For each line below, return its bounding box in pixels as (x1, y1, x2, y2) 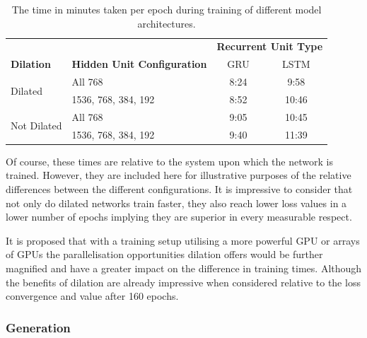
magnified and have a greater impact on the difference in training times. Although (6, 260, 362, 275)
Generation (6, 318, 71, 336)
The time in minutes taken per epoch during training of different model (11, 2, 322, 16)
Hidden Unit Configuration (71, 57, 207, 71)
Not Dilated (11, 118, 62, 133)
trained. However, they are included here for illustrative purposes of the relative (6, 168, 351, 182)
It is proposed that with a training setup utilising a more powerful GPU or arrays (6, 233, 360, 247)
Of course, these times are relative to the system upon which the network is (6, 153, 333, 168)
